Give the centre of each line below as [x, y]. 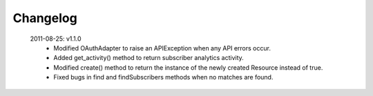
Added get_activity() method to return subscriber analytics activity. [149, 58]
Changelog [45, 18]
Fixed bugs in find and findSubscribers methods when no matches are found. [163, 77]
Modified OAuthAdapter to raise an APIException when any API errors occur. [162, 48]
